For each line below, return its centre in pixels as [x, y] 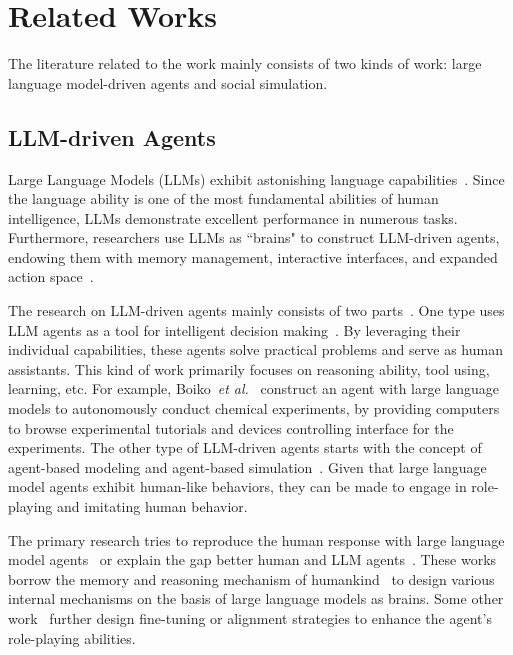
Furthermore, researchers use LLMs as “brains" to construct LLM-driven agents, [254, 237]
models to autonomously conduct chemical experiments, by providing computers [254, 408]
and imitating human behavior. [152, 506]
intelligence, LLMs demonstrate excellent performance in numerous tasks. [233, 217]
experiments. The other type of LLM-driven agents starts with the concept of [245, 447]
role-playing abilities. [72, 637]
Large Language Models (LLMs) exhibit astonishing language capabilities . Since [256, 178]
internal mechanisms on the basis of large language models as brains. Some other [256, 598]
